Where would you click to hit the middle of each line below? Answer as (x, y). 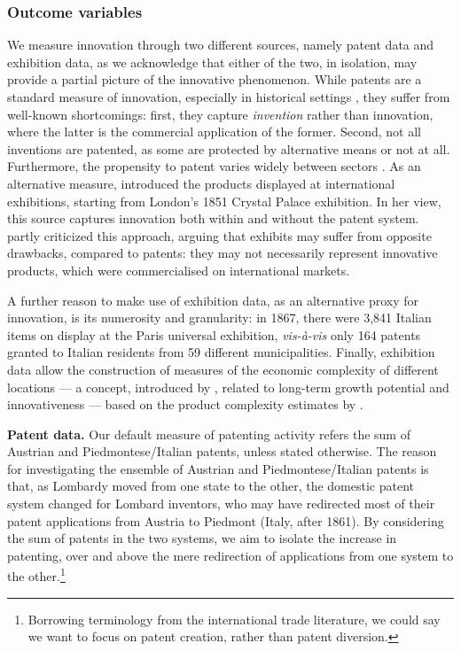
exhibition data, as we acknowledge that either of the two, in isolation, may (212, 62)
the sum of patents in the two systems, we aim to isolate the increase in (202, 538)
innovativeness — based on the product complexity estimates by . (185, 404)
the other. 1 (36, 575)
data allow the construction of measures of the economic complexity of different (223, 369)
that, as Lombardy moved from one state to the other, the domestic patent (211, 486)
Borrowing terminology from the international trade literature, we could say (234, 619)
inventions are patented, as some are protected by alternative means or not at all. (229, 148)
